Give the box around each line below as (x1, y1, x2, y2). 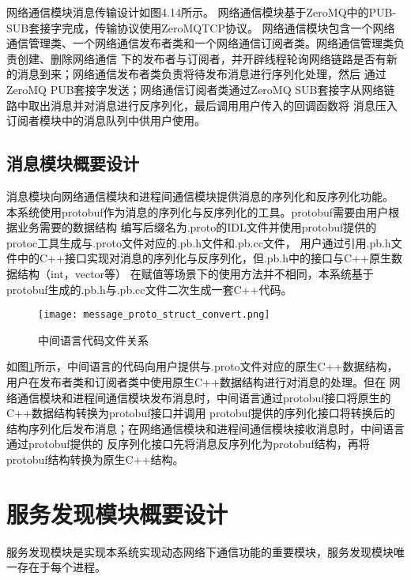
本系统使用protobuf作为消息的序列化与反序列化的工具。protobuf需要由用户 (6, 203, 389, 220)
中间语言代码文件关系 (38, 331, 149, 348)
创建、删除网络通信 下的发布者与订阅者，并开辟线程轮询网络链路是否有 (17, 50, 386, 66)
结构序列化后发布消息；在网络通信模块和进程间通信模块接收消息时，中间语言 (6, 420, 405, 436)
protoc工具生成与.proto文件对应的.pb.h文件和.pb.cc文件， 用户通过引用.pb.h (6, 234, 391, 250)
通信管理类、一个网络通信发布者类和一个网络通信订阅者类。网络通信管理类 (6, 35, 394, 51)
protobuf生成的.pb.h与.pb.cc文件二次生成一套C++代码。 (6, 281, 292, 297)
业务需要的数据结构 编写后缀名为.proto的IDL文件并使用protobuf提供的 (17, 219, 377, 235)
